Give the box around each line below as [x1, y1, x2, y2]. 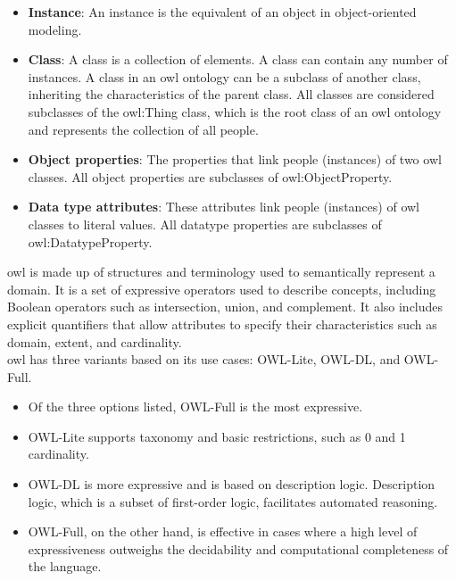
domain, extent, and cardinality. [7, 332, 182, 351]
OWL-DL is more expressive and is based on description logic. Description [28, 475, 435, 494]
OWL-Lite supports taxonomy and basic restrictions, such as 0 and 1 [28, 427, 406, 445]
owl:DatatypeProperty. [28, 232, 153, 251]
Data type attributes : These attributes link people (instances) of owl [28, 197, 419, 216]
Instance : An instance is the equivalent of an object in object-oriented [28, 3, 417, 21]
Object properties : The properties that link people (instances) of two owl [28, 150, 442, 169]
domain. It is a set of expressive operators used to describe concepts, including [7, 279, 436, 298]
